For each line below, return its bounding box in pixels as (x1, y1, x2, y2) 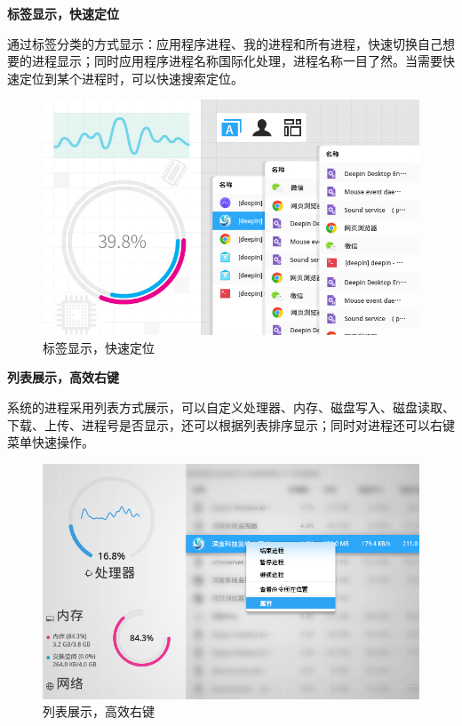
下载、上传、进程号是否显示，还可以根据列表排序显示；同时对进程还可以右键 (7, 415, 455, 434)
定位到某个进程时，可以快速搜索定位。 (19, 68, 243, 87)
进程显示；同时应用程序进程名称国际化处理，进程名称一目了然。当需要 (31, 52, 442, 70)
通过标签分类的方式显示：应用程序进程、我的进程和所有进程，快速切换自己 (7, 34, 442, 52)
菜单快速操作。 (7, 433, 94, 451)
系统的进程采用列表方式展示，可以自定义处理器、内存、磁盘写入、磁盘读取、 (7, 398, 455, 417)
